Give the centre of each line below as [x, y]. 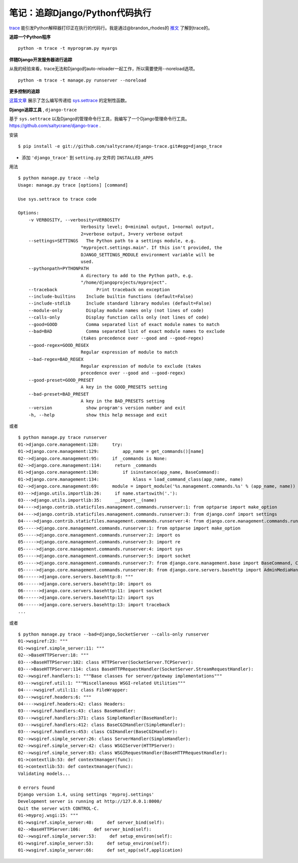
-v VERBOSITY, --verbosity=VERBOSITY [74, 220]
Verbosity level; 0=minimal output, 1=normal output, [148, 227]
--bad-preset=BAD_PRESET [58, 394]
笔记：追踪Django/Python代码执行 [80, 13]
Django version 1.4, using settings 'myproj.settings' [86, 795]
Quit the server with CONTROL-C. [59, 808]
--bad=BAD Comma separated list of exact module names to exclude [126, 331]
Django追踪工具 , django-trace [43, 109]
